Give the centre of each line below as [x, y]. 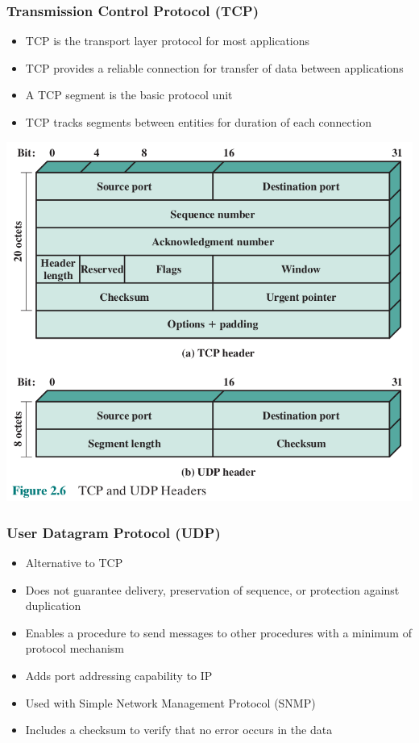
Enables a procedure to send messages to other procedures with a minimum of [218, 632]
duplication [53, 605]
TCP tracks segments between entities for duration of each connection [198, 122]
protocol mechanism [75, 648]
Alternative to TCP [74, 562]
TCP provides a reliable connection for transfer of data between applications [214, 67]
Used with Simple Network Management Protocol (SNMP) [170, 702]
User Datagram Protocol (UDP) [114, 532]
